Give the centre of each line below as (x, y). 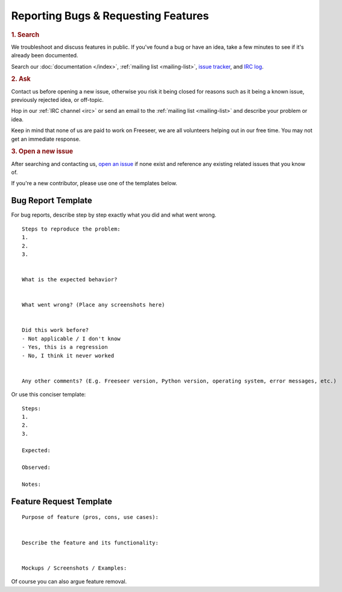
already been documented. (45, 56)
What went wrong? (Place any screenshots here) (93, 305)
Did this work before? (55, 330)
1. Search (25, 34)
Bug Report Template (52, 201)
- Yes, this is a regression (65, 347)
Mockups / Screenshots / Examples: (74, 568)
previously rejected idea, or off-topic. (57, 100)
